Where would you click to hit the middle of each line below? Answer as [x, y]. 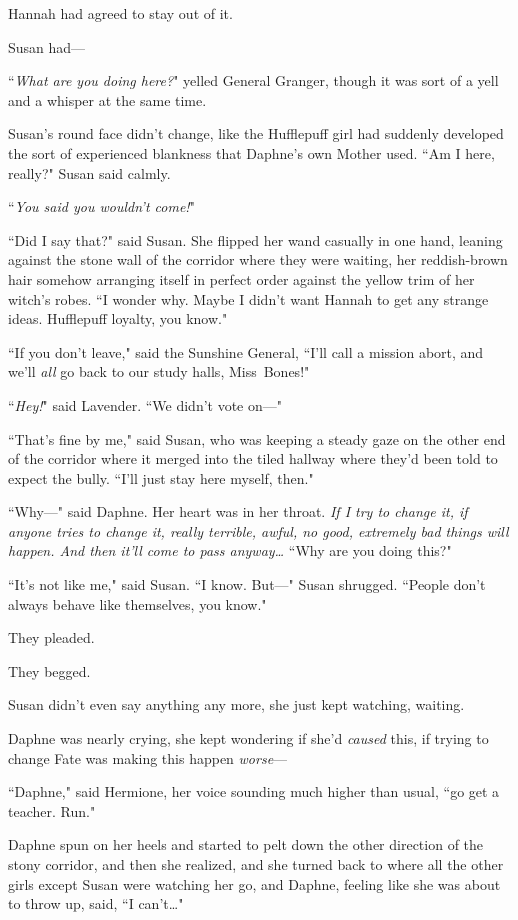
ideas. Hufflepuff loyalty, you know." [118, 318]
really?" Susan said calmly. [89, 172]
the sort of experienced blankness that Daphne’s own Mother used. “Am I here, [251, 152]
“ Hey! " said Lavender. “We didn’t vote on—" [145, 404]
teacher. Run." [52, 810]
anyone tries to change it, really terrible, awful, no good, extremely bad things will [258, 530]
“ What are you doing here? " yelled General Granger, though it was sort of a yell [253, 80]
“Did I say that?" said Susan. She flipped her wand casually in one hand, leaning [255, 239]
